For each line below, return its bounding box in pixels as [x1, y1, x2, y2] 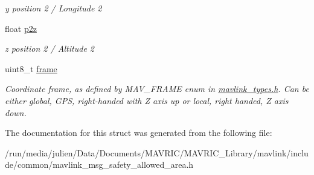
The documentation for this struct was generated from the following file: [5, 126, 272, 139]
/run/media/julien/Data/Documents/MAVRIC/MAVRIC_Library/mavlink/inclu [5, 146, 309, 159]
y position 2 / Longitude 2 [5, 2, 102, 14]
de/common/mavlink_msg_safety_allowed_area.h [5, 158, 194, 171]
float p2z [5, 22, 37, 34]
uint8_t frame [5, 62, 57, 75]
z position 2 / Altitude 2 [5, 42, 94, 55]
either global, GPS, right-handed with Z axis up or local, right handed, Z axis [5, 94, 289, 106]
